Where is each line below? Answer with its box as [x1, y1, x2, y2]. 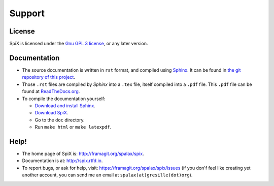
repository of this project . [22, 74, 76, 80]
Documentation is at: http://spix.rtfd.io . [22, 158, 103, 164]
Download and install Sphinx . [35, 102, 96, 109]
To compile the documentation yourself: [22, 96, 106, 102]
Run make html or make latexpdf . [35, 124, 112, 130]
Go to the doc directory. [35, 117, 85, 123]
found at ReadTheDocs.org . [22, 88, 80, 95]
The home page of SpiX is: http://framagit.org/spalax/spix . [22, 150, 144, 157]
